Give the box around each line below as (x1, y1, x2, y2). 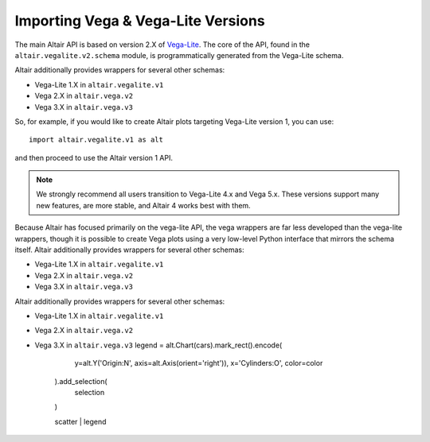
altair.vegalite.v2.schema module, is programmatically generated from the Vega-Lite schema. (14, 50, 344, 60)
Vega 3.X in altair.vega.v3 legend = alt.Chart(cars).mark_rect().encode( (34, 340, 283, 350)
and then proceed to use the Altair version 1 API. (14, 153, 174, 162)
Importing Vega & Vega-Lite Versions (14, 12, 266, 29)
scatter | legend (54, 417, 107, 426)
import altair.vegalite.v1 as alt (29, 135, 163, 145)
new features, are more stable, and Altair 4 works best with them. (36, 200, 251, 210)
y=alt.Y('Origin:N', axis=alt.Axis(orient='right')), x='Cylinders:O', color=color (74, 359, 323, 368)
